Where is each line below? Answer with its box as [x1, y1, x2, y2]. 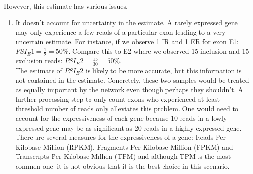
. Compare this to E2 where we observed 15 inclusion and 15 [68, 46, 249, 56]
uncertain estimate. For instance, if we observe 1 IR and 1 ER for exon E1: [15, 36, 239, 46]
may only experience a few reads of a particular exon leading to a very [15, 27, 226, 37]
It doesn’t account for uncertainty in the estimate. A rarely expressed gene [15, 17, 238, 27]
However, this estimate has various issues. [4, 1, 128, 11]
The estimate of [15, 65, 62, 76]
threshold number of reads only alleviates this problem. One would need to [15, 103, 239, 114]
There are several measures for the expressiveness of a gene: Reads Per [15, 132, 226, 142]
